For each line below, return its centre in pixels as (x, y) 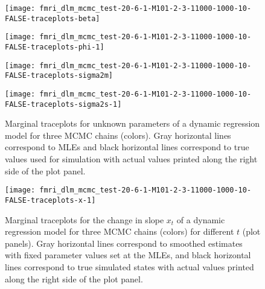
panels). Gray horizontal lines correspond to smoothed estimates (124, 243)
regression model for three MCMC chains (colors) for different (120, 231)
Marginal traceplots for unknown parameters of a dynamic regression (132, 123)
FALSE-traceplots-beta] (53, 18)
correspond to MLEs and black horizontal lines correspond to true (127, 147)
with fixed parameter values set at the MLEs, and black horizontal (128, 255)
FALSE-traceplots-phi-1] (55, 47)
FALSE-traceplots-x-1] (50, 200)
